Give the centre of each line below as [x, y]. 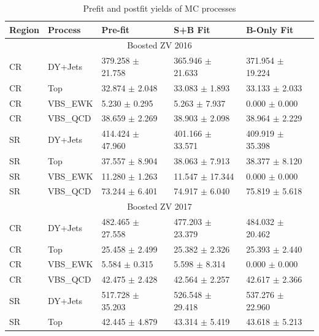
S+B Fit [192, 29]
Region [24, 29]
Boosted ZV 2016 [159, 45]
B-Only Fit [270, 29]
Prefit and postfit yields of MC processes [159, 8]
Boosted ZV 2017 [159, 206]
